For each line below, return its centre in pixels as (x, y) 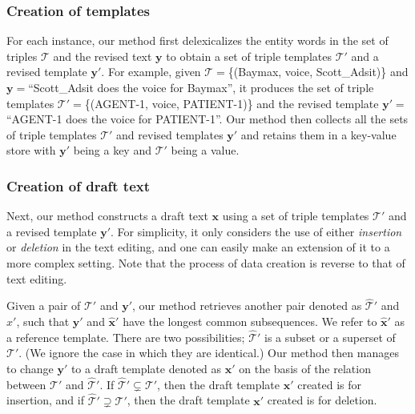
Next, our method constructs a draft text (107, 216)
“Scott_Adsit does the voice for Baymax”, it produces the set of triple (201, 87)
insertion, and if (45, 400)
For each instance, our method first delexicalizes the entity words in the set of (197, 40)
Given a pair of (44, 305)
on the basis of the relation (305, 368)
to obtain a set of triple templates (249, 56)
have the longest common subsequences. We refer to (250, 321)
